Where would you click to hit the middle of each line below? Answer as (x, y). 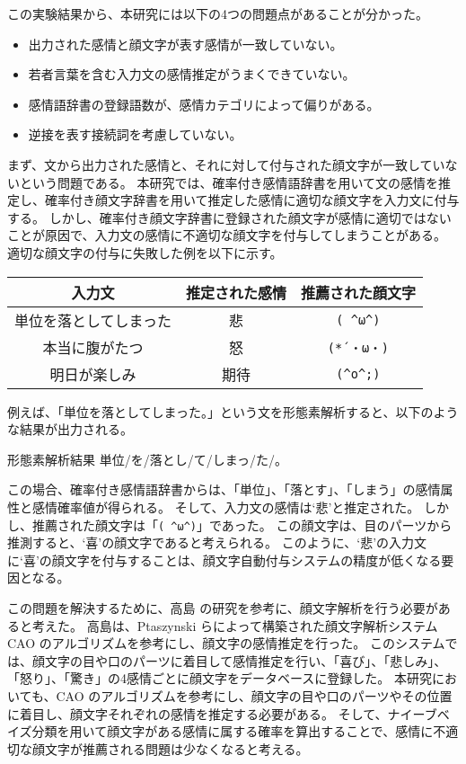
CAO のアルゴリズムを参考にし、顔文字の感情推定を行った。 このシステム (226, 643)
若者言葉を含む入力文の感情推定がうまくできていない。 (192, 74)
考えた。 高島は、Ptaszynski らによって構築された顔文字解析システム (235, 625)
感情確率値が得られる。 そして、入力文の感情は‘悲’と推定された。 (226, 506)
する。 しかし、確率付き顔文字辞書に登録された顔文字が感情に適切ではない (229, 217)
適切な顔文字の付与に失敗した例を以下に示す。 (145, 252)
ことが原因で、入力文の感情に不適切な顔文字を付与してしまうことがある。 (227, 235)
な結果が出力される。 (70, 429)
